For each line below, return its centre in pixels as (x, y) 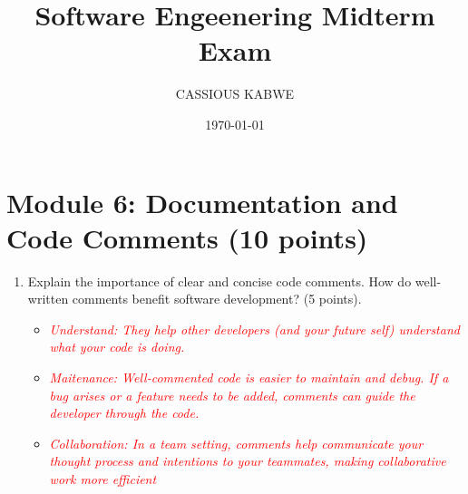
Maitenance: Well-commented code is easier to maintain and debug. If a (249, 377)
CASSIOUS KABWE (235, 94)
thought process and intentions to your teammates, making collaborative (248, 461)
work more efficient (103, 478)
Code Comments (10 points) (187, 237)
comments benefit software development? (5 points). (217, 299)
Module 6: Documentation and (202, 202)
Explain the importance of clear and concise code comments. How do (219, 281)
